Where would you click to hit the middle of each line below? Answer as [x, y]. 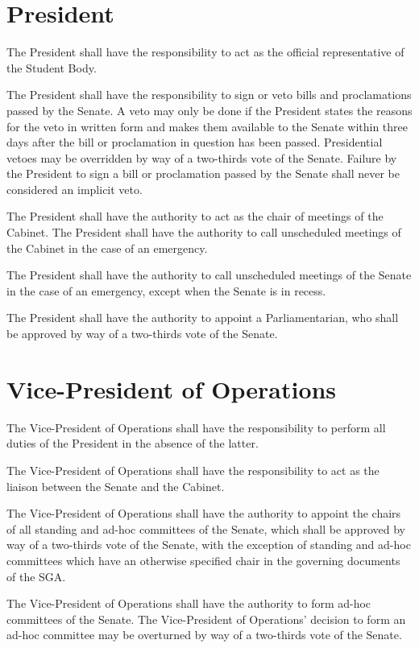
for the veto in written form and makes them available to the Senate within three [207, 126]
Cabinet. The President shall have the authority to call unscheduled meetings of [204, 232]
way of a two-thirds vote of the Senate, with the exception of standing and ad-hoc [209, 545]
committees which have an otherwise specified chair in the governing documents [203, 560]
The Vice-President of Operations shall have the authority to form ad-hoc [189, 603]
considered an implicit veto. [75, 189]
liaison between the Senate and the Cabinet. [116, 486]
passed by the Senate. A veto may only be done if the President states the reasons [209, 110]
